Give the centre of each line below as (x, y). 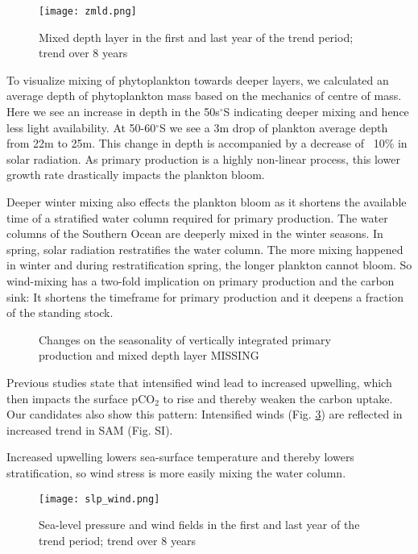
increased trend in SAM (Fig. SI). (90, 429)
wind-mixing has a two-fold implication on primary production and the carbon (201, 280)
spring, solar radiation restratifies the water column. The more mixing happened (205, 249)
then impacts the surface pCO (81, 398)
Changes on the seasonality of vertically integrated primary (185, 339)
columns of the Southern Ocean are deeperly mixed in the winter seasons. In (195, 233)
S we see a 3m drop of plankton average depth (274, 127)
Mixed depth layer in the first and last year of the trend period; (196, 37)
